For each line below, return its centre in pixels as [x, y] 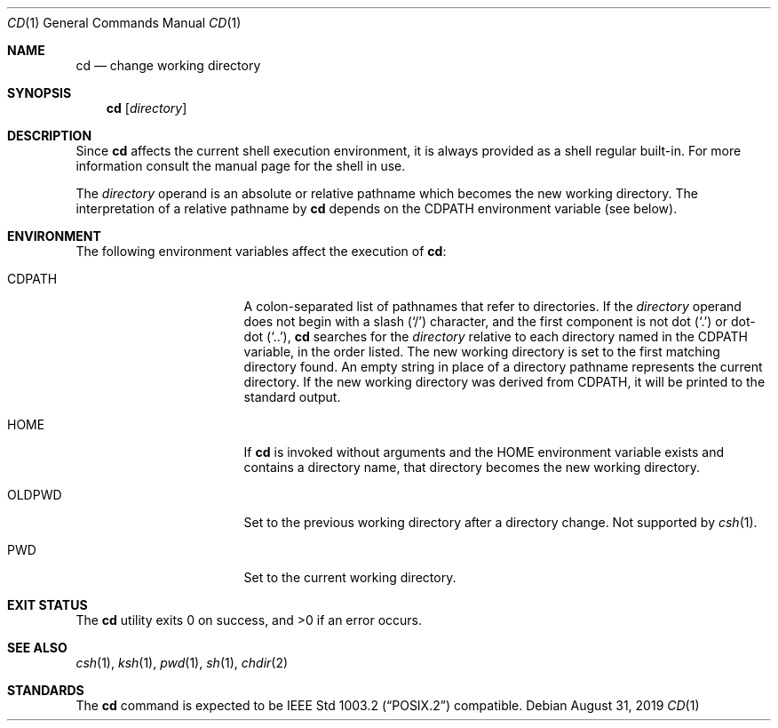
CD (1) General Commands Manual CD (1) [124, 23]
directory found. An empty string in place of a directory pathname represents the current [503, 367]
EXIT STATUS [48, 605]
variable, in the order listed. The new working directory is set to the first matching [482, 352]
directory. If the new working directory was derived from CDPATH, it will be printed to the [504, 382]
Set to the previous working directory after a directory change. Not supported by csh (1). [500, 522]
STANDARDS [46, 690]
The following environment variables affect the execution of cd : [261, 251]
